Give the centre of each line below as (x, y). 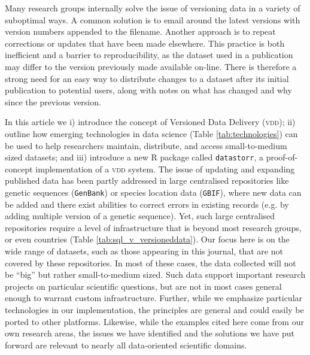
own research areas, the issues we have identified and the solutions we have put (150, 333)
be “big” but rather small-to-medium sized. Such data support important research (155, 274)
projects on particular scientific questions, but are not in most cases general (143, 286)
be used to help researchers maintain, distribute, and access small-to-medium (146, 145)
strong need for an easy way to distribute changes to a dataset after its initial (147, 78)
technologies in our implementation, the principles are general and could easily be (154, 309)
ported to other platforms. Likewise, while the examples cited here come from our (154, 321)
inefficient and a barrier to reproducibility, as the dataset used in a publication (149, 55)
